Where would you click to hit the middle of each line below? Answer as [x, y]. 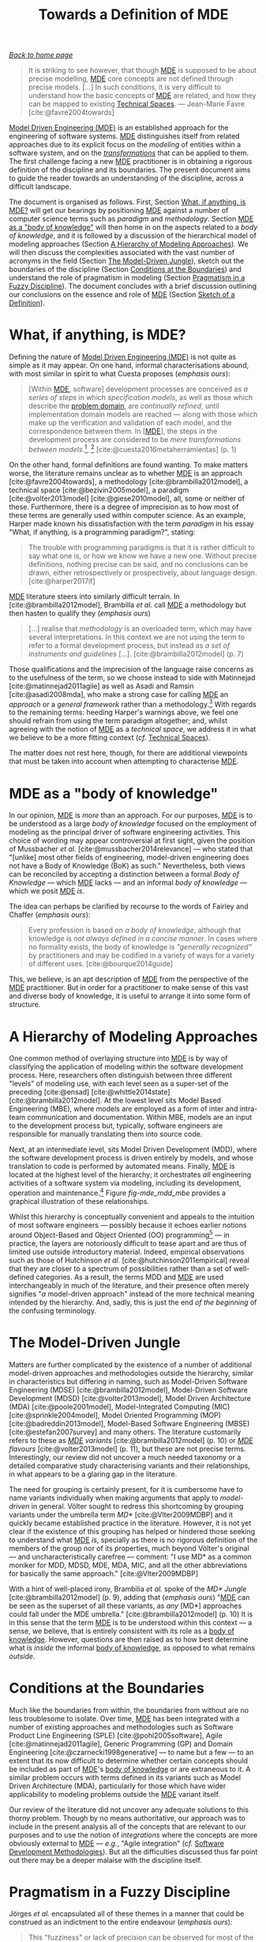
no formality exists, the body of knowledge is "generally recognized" [140, 947]
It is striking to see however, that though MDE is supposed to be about [142, 70]
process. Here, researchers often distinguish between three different [120, 1076]
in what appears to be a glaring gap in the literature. [93, 1474]
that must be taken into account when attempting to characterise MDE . [124, 761]
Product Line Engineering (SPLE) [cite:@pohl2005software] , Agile [116, 1735]
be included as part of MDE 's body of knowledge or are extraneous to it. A [130, 1769]
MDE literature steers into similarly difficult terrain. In [94, 596]
